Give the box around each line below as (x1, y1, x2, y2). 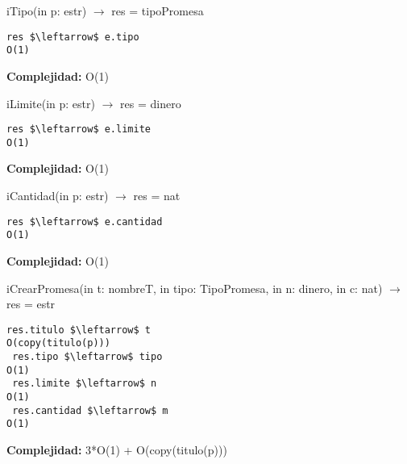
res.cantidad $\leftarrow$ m (12, 404, 168, 416)
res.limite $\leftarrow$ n (12, 378, 157, 390)
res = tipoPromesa (111, 2, 204, 19)
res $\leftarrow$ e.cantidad (6, 215, 163, 228)
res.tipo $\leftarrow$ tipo (12, 351, 163, 362)
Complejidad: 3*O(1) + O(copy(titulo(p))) (6, 441, 227, 458)
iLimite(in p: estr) (6, 94, 95, 111)
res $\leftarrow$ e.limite (6, 123, 151, 136)
